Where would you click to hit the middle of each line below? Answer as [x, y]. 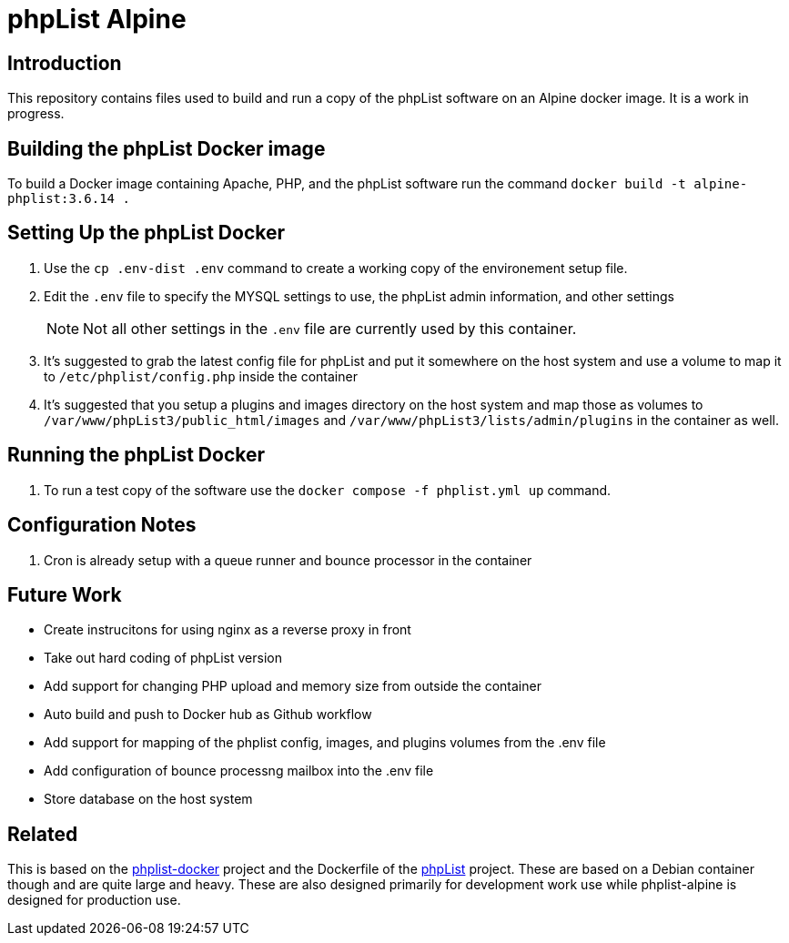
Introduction [65, 63]
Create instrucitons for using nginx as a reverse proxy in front [228, 630]
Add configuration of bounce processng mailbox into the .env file [239, 771]
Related [43, 834]
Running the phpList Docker [137, 455]
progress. [36, 114]
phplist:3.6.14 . [69, 199]
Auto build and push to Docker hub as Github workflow [208, 715]
